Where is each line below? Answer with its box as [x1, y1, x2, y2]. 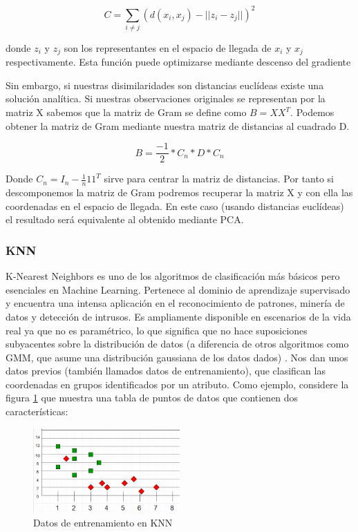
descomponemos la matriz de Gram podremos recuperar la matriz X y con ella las [6, 185, 353, 200]
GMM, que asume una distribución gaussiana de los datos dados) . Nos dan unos [6, 350, 348, 364]
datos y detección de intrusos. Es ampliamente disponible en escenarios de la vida [6, 309, 351, 323]
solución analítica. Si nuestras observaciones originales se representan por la [6, 91, 326, 106]
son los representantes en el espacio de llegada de [64, 40, 272, 55]
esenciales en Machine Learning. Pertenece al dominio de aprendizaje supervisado [6, 282, 350, 296]
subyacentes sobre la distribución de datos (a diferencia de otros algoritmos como [6, 336, 349, 351]
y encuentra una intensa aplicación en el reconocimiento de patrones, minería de [6, 296, 345, 310]
